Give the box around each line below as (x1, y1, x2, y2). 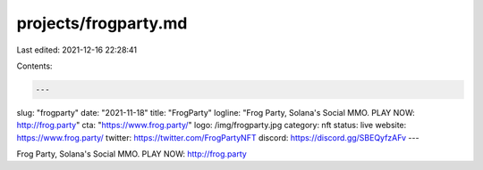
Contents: (16, 61, 53, 71)
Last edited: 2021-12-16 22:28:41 (16, 45, 138, 55)
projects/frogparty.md (16, 13, 188, 33)
